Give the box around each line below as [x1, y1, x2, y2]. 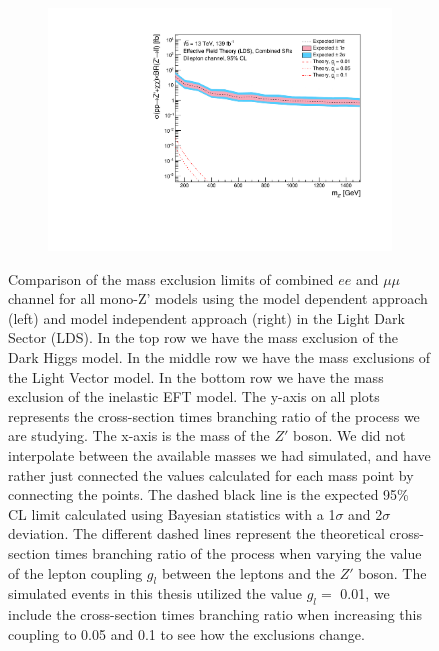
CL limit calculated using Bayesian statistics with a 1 [8, 503, 336, 524]
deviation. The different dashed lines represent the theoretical [8, 523, 385, 544]
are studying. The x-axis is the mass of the [8, 425, 270, 446]
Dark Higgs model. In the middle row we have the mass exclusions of [8, 347, 431, 368]
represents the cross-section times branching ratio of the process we [8, 405, 420, 426]
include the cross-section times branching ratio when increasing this [8, 604, 422, 625]
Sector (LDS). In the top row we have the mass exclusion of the [8, 327, 398, 348]
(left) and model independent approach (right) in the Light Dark [8, 307, 405, 328]
